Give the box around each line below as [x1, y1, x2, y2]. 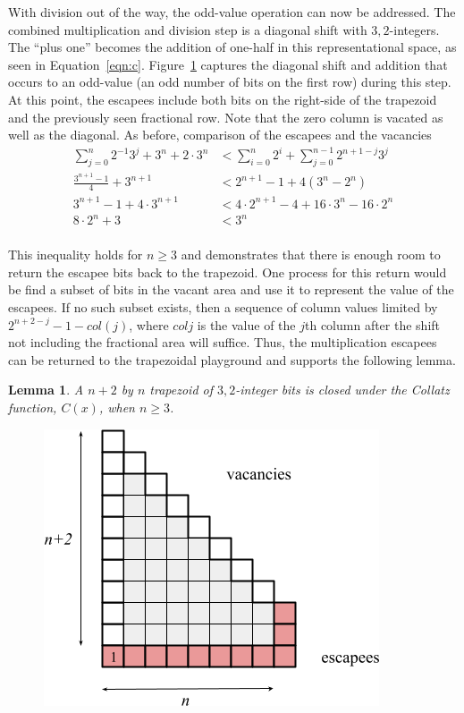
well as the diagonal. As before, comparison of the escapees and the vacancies [8, 125, 432, 144]
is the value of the [197, 315, 296, 334]
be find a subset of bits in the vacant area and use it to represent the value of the [8, 280, 454, 299]
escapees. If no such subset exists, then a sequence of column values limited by [8, 298, 438, 317]
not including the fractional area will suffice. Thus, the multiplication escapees [8, 333, 437, 352]
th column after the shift [305, 315, 441, 334]
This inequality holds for [8, 245, 143, 264]
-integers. [389, 20, 440, 38]
